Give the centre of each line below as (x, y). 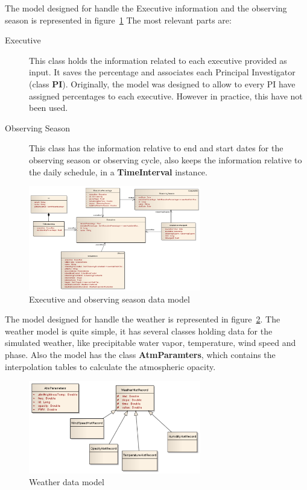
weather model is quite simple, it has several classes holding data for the (139, 331)
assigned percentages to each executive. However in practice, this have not (166, 96)
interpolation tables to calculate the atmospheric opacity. (110, 366)
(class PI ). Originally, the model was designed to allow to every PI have (162, 83)
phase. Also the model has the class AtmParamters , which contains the (140, 354)
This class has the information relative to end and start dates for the (156, 148)
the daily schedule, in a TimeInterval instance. (118, 171)
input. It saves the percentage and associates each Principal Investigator (162, 72)
